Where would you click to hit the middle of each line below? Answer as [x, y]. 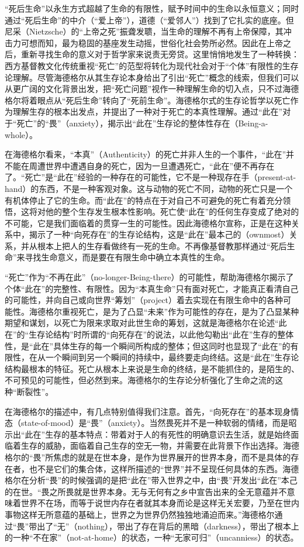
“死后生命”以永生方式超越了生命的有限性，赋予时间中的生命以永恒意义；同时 [152, 8]
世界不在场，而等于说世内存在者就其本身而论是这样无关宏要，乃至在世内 [160, 503]
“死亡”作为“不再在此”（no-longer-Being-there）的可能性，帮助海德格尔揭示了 [149, 277]
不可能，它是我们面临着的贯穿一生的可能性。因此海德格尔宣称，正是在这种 [148, 223]
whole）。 [21, 134]
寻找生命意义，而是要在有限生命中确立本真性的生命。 [127, 257]
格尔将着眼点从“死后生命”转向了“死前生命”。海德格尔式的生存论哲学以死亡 [148, 100]
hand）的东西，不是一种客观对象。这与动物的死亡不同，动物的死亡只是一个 [149, 188]
